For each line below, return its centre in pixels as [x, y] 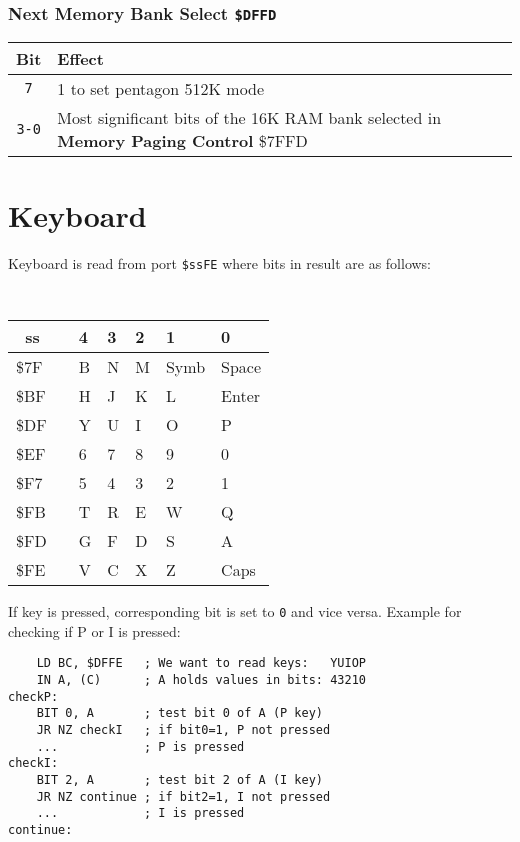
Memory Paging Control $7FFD [182, 140]
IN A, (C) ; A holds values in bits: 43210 [201, 680]
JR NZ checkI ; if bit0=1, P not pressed [183, 730]
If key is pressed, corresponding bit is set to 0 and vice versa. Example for [235, 611]
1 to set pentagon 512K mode [161, 88]
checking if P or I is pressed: [94, 630]
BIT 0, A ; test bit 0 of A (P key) [179, 713]
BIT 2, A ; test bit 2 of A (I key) [179, 780]
